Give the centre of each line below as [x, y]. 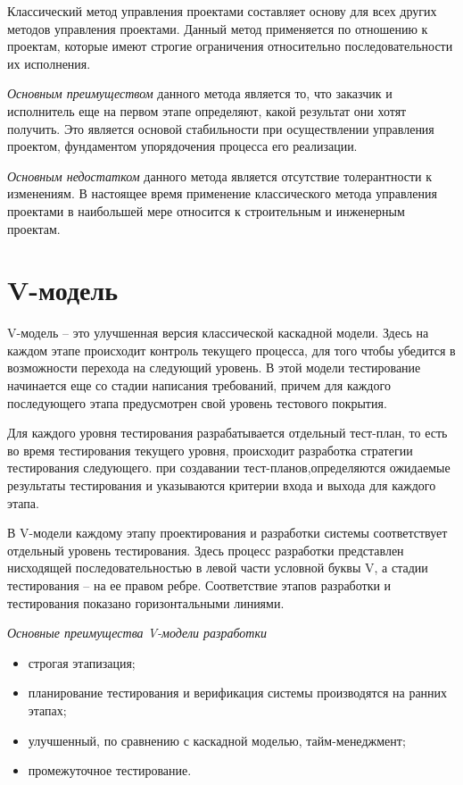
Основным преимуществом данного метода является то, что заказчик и [200, 93]
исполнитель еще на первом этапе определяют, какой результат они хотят [207, 110]
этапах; [47, 710]
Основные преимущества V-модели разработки [137, 633]
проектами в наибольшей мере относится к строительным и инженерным [206, 210]
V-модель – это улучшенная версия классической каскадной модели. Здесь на [218, 333]
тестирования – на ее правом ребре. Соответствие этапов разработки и [199, 585]
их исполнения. [49, 63]
